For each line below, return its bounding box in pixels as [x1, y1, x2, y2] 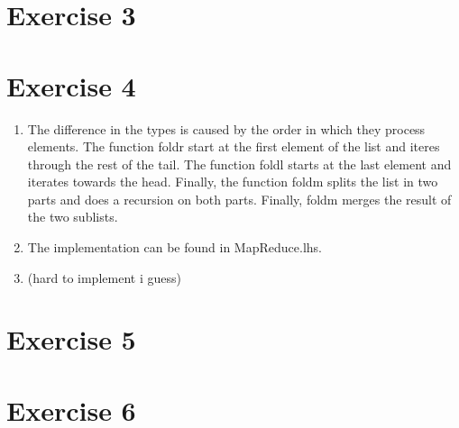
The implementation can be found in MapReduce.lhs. [27, 238, 322, 257]
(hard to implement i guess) [27, 268, 181, 287]
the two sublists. [27, 207, 118, 226]
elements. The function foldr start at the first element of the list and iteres [27, 137, 440, 156]
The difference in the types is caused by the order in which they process [27, 119, 426, 138]
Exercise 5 [6, 321, 136, 358]
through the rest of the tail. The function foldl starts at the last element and [27, 154, 452, 173]
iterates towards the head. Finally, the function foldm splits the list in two [27, 172, 438, 191]
